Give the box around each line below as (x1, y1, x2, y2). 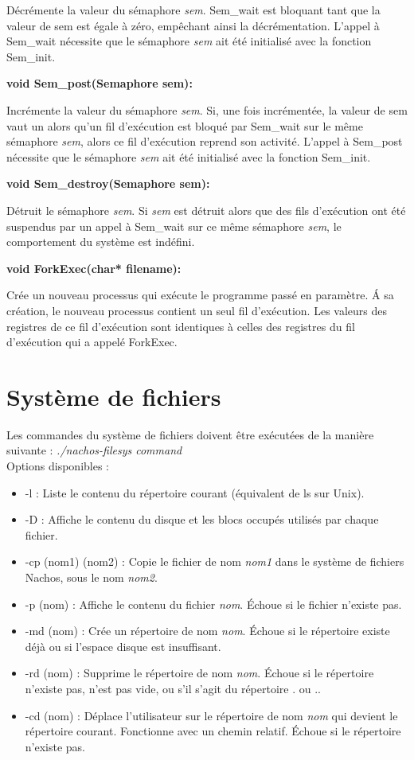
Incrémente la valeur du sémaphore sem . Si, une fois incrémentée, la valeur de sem (6, 101, 408, 118)
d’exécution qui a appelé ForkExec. (6, 333, 178, 350)
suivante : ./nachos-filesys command (6, 442, 182, 458)
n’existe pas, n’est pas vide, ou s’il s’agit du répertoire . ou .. (25, 680, 321, 696)
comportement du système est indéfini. (6, 233, 195, 250)
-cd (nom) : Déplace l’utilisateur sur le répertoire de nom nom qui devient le (25, 707, 398, 723)
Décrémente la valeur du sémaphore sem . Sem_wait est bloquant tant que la (6, 2, 381, 18)
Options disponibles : (6, 458, 109, 474)
